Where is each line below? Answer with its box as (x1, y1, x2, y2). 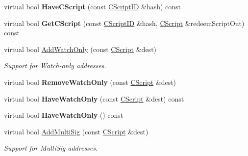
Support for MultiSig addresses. (4, 143, 98, 153)
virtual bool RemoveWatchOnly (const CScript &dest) (4, 77, 176, 87)
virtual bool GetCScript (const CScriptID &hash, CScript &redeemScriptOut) (4, 18, 245, 28)
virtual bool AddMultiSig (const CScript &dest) (4, 126, 149, 136)
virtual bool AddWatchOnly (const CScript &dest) (4, 44, 157, 54)
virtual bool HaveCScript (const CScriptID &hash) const (4, 1, 181, 11)
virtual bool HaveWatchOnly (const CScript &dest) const (4, 93, 184, 104)
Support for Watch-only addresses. (4, 60, 106, 71)
